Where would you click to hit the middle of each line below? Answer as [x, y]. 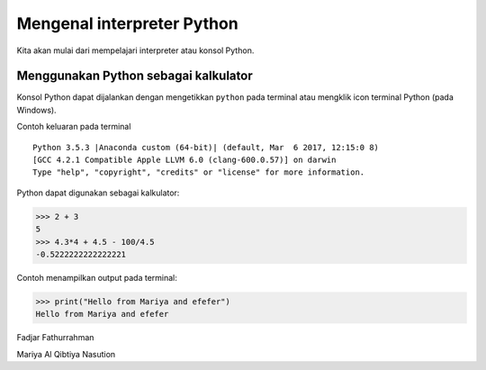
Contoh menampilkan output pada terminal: [97, 277]
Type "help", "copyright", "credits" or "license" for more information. [199, 172]
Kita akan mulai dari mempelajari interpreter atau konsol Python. [135, 50]
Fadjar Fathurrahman [55, 338]
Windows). [37, 110]
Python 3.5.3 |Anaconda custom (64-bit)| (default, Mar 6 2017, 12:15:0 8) [206, 147]
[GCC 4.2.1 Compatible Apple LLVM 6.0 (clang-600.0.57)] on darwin [184, 160]
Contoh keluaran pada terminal [74, 127]
